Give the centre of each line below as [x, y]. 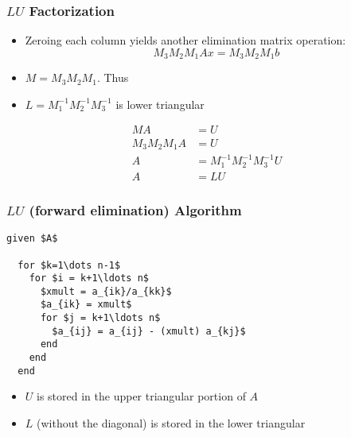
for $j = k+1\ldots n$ [100, 318]
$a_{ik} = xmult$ [86, 305]
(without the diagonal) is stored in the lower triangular [171, 423]
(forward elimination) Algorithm [135, 209]
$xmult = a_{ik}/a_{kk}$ [106, 291]
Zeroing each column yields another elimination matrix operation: [185, 40]
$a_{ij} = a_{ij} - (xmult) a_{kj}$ [149, 331]
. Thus [113, 77]
